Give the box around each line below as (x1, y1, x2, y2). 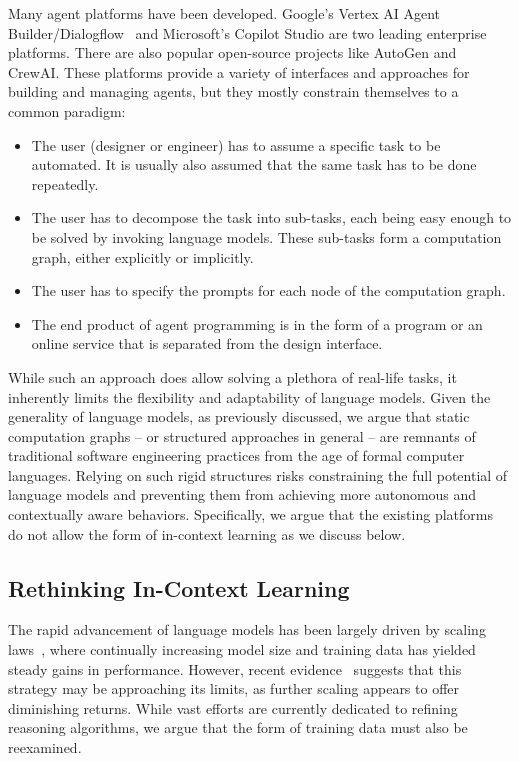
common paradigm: (8, 100, 126, 121)
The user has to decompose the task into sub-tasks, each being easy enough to (31, 207, 512, 228)
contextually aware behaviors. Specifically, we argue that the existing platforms (8, 504, 493, 525)
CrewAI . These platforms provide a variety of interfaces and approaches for (8, 61, 470, 82)
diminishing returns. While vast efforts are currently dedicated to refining (8, 697, 458, 718)
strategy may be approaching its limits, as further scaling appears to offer (8, 678, 460, 699)
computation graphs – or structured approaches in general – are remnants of (8, 425, 476, 446)
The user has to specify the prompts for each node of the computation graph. (31, 280, 506, 301)
